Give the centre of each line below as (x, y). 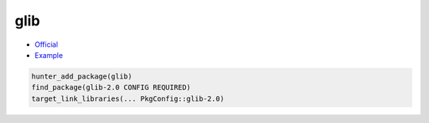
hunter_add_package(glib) (82, 76)
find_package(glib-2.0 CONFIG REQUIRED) (111, 88)
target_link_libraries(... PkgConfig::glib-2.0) (128, 98)
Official (46, 44)
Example (49, 55)
